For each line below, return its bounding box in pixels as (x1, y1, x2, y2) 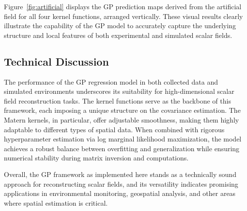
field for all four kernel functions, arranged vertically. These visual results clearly (4, 11, 243, 21)
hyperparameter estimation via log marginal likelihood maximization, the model (4, 134, 242, 144)
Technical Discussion (4, 53, 109, 69)
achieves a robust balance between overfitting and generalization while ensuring (4, 143, 240, 153)
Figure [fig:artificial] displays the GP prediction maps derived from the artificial (4, 1, 242, 11)
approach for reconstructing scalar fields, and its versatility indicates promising (4, 178, 238, 189)
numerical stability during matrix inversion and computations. (4, 153, 189, 163)
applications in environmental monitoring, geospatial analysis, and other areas (4, 188, 236, 198)
